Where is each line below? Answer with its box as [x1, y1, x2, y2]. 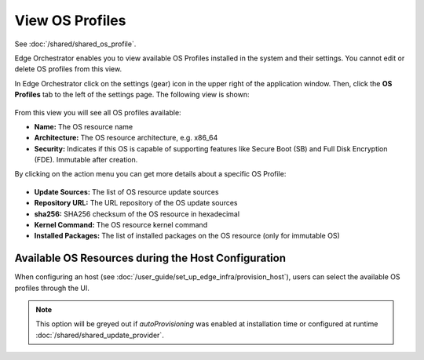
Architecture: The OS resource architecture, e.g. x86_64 [34, 133, 218, 143]
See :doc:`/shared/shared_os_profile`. [14, 39, 137, 49]
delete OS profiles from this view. [14, 64, 122, 74]
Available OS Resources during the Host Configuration [14, 252, 287, 265]
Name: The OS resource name [34, 122, 133, 131]
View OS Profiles [14, 12, 126, 29]
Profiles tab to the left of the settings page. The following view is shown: [14, 90, 250, 100]
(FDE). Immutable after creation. [34, 155, 138, 165]
